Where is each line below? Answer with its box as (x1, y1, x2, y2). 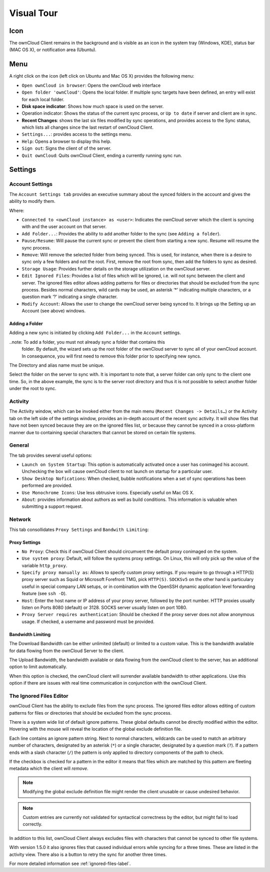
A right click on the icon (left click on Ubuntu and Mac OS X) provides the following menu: (9, 73, 194, 79)
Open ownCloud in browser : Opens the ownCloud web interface (21, 82, 161, 88)
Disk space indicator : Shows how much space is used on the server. (21, 103, 164, 109)
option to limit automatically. (9, 664, 67, 670)
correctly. (22, 821, 42, 827)
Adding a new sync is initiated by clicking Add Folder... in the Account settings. (9, 330, 181, 336)
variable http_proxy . (21, 562, 67, 568)
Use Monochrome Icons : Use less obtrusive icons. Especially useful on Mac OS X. (21, 489, 194, 495)
